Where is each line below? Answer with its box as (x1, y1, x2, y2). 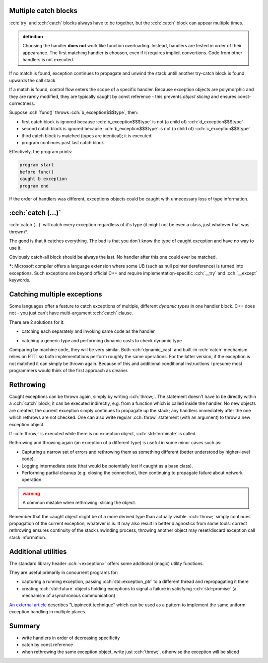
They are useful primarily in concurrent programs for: (9, 569, 118, 575)
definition (22, 33, 43, 39)
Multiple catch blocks (9, 6, 78, 15)
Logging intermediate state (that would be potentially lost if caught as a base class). (21, 463, 193, 469)
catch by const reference (21, 642, 73, 648)
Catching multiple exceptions (9, 290, 102, 298)
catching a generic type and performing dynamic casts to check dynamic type (21, 337, 182, 343)
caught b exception (19, 176, 67, 182)
